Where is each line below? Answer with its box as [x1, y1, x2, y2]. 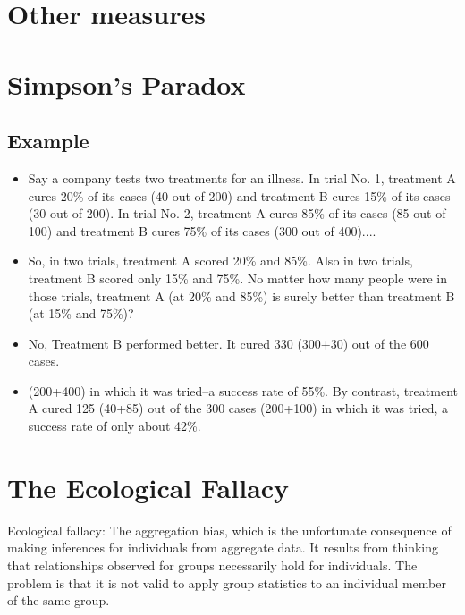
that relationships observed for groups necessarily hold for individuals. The [7, 555, 418, 574]
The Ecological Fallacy [7, 468, 290, 505]
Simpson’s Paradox [7, 65, 246, 102]
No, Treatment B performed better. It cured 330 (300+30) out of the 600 [28, 333, 429, 352]
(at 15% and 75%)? [28, 304, 134, 323]
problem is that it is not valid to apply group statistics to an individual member [7, 573, 446, 592]
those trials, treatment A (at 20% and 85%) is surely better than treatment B [28, 286, 455, 305]
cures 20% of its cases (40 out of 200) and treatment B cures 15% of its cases [28, 186, 451, 205]
